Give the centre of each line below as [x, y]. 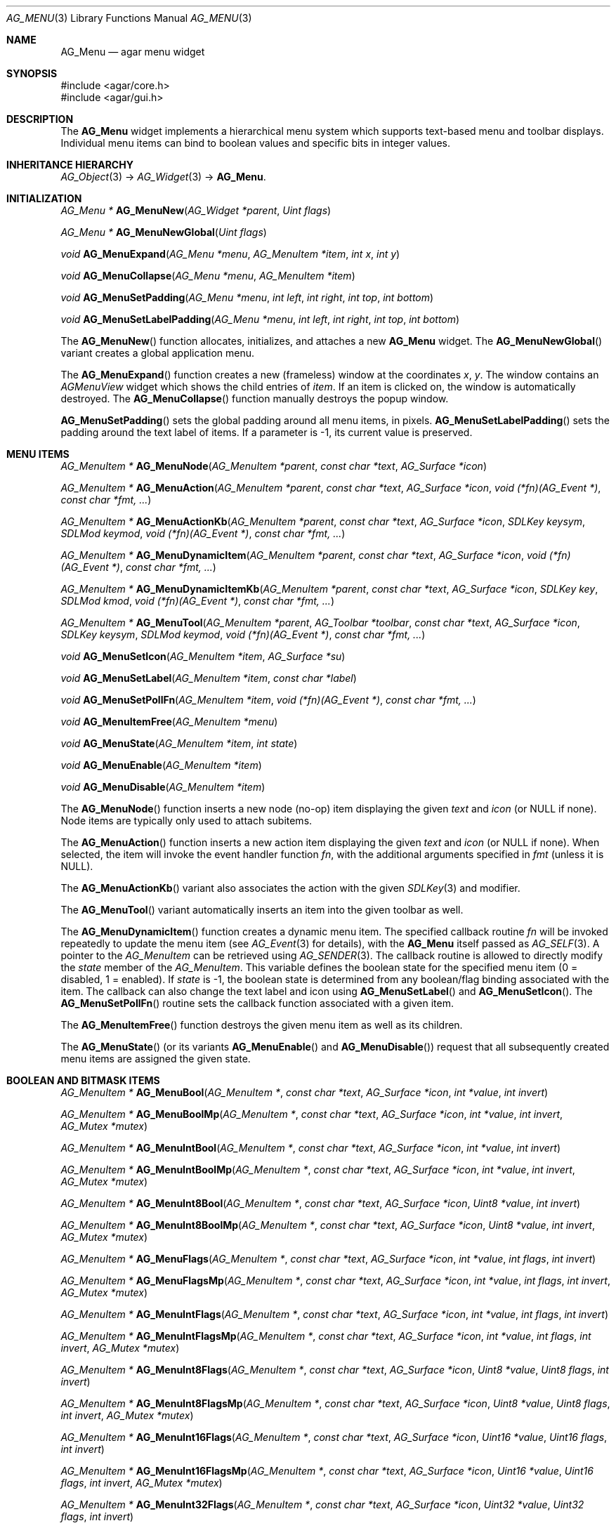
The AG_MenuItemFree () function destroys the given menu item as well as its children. [262, 1025]
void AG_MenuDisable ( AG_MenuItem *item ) [163, 787]
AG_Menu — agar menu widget [133, 52]
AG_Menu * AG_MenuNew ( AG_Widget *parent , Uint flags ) [196, 210]
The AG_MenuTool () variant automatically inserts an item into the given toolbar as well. [262, 910]
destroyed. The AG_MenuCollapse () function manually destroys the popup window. [255, 399]
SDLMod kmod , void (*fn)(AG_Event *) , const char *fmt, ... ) [197, 601]
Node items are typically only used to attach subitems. [186, 821]
